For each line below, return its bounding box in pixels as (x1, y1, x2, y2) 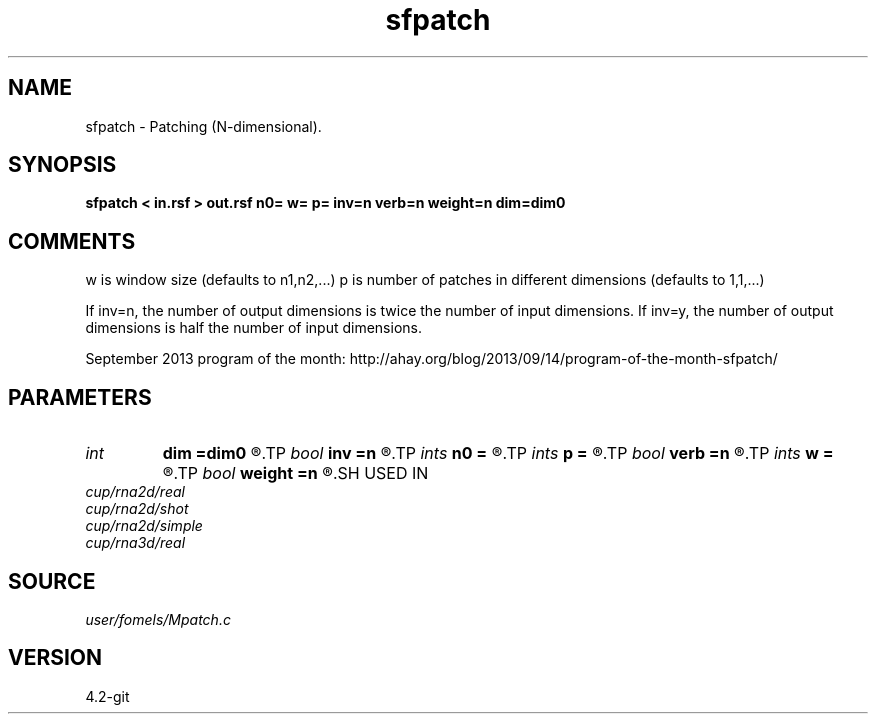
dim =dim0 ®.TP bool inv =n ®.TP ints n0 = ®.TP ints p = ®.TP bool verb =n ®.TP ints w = (162, 443, 834, 464)
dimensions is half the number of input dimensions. (85, 319, 422, 337)
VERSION (8, 645, 103, 671)
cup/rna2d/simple (85, 517, 203, 535)
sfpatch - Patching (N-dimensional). (85, 117, 322, 135)
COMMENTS (8, 228, 136, 254)
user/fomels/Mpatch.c (85, 610, 231, 628)
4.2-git (85, 687, 130, 705)
